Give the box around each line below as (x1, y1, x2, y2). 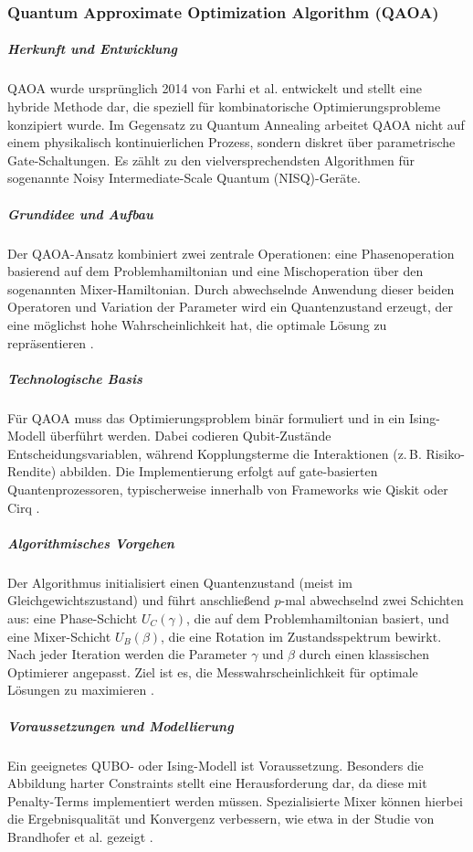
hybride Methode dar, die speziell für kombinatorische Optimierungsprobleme (7, 97, 441, 115)
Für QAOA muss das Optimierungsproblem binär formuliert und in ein (7, 408, 405, 427)
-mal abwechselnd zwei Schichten (280, 591, 464, 610)
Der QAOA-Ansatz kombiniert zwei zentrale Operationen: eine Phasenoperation (7, 243, 455, 262)
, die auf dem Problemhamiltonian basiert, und (186, 608, 449, 627)
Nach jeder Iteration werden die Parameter (7, 644, 247, 664)
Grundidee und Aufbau (7, 204, 153, 223)
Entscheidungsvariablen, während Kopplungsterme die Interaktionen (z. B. (7, 443, 422, 463)
